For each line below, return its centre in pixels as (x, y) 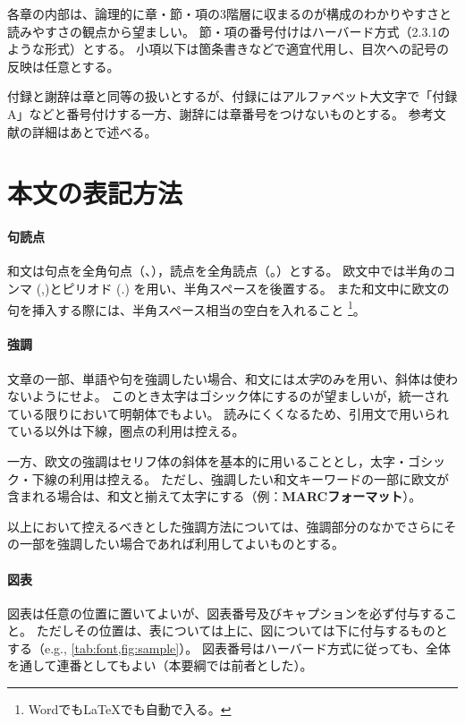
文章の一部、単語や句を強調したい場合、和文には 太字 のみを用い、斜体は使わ (232, 378)
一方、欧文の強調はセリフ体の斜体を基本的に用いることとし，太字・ (207, 460)
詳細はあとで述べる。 (94, 131)
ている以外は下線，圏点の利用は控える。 (126, 431)
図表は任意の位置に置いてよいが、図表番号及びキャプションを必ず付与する (226, 613)
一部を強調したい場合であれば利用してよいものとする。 (182, 544)
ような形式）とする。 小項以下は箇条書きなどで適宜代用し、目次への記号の (228, 49)
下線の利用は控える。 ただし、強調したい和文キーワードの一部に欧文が (240, 478)
